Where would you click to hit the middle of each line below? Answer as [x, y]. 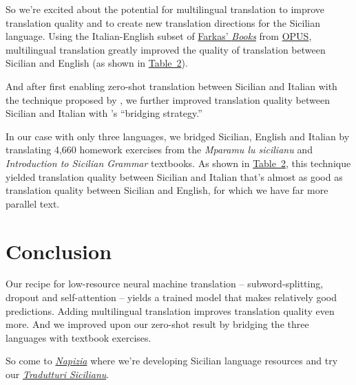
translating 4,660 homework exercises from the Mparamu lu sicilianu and [159, 150]
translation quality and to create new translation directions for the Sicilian [163, 22]
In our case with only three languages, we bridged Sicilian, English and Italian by [178, 136]
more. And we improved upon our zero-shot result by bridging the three [157, 324]
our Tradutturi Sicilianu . [57, 374]
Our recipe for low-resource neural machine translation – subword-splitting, [165, 284]
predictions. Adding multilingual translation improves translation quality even [170, 310]
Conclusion [59, 251]
